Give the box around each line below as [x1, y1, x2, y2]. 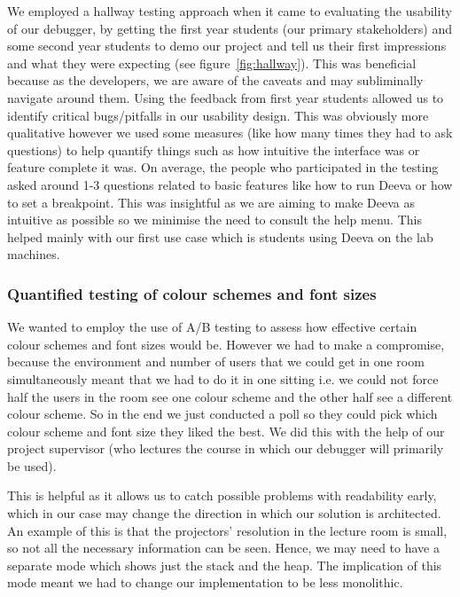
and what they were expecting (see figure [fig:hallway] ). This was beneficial [7, 53, 417, 72]
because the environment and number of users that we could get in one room [7, 352, 425, 371]
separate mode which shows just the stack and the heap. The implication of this [7, 555, 442, 574]
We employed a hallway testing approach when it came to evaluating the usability [7, 2, 452, 20]
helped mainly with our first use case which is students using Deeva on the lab [7, 227, 433, 246]
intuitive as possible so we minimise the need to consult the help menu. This [7, 210, 422, 229]
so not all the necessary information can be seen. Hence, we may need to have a [7, 538, 440, 557]
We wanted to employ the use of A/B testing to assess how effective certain [7, 318, 417, 336]
